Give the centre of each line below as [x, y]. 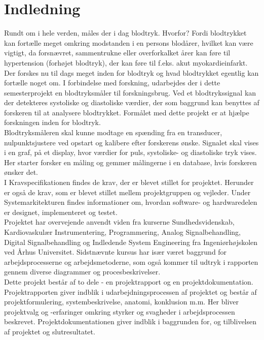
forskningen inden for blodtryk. [52, 122]
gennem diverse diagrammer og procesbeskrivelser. [82, 272]
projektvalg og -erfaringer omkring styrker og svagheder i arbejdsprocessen [120, 311]
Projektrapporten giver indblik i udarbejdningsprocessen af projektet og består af [130, 291]
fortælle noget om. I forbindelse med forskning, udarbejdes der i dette [112, 83]
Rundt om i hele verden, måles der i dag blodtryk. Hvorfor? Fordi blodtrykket [125, 33]
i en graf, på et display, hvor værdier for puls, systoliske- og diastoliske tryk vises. [130, 152]
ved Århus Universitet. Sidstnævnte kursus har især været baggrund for [116, 252]
